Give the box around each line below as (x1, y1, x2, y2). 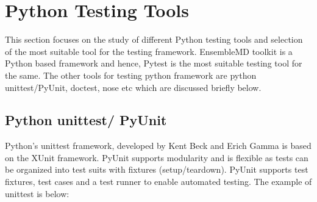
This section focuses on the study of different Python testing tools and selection (5, 33, 303, 46)
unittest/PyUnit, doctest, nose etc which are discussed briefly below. (5, 81, 262, 93)
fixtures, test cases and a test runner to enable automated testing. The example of (5, 175, 312, 188)
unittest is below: (5, 187, 69, 200)
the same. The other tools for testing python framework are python (5, 68, 257, 81)
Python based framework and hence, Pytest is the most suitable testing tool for (5, 57, 302, 70)
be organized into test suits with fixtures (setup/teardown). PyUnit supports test (5, 163, 308, 176)
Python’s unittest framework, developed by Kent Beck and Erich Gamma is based (5, 139, 312, 152)
